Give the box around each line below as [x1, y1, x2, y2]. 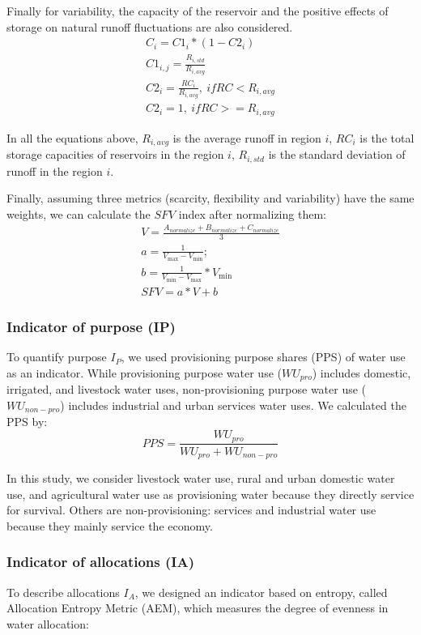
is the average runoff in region [172, 129, 321, 146]
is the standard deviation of [268, 146, 406, 163]
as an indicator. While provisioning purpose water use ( [6, 364, 282, 381]
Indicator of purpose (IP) [6, 317, 176, 337]
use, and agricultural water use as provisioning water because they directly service [6, 485, 415, 502]
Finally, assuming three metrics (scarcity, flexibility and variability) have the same [6, 190, 415, 207]
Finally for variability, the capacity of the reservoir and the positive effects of [6, 2, 389, 19]
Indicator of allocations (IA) [6, 552, 194, 572]
